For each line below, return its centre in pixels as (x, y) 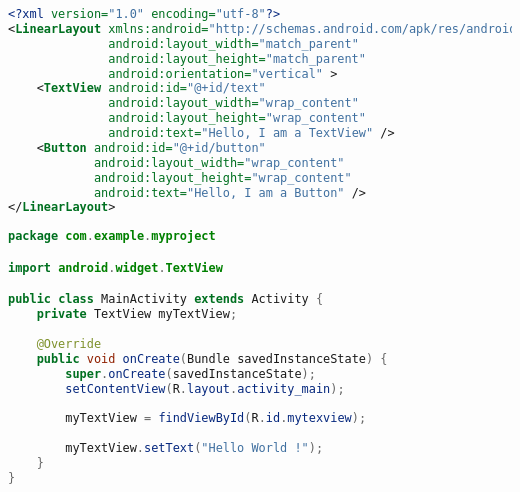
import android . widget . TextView (115, 267)
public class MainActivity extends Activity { (166, 299)
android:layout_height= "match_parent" (237, 58)
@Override (69, 343)
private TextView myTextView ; (137, 314)
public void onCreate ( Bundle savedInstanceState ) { (212, 358)
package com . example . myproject (112, 236)
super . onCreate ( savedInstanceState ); (190, 373)
